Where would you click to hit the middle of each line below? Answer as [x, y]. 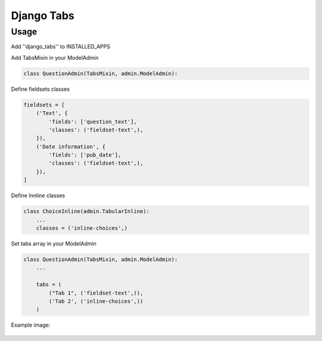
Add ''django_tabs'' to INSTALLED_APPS [61, 47]
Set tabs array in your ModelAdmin [54, 243]
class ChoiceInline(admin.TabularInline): [86, 211]
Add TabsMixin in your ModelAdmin [55, 57]
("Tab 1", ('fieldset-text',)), [96, 293]
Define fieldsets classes [40, 89]
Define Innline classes [38, 196]
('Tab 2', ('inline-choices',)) [96, 301]
